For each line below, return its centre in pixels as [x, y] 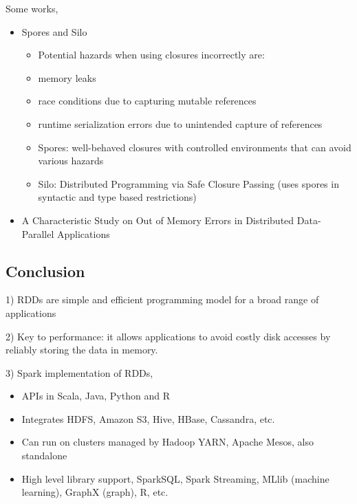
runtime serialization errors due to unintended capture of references [180, 123]
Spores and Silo [54, 31]
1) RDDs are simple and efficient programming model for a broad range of [162, 299]
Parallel [38, 233]
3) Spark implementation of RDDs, [79, 372]
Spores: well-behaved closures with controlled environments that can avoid [195, 147]
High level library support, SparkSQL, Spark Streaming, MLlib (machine [175, 478]
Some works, [32, 8]
